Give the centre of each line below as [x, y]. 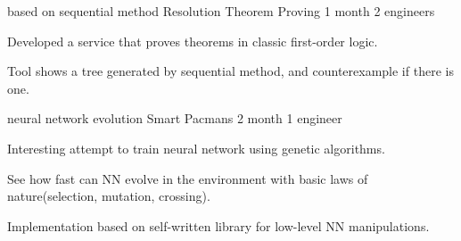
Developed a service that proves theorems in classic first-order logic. [193, 41]
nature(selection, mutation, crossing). [109, 196]
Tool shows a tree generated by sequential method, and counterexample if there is [230, 71]
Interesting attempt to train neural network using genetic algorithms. [196, 148]
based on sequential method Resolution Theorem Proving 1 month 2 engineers [221, 11]
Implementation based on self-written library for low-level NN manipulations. [218, 225]
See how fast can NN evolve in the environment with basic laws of [188, 178]
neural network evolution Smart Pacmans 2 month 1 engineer [175, 118]
